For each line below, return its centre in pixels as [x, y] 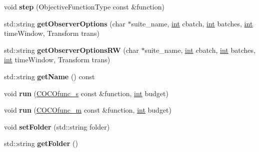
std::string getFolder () [41, 143]
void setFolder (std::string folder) [57, 126]
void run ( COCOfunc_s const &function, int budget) [86, 93]
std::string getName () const [49, 76]
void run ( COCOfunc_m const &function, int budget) [88, 110]
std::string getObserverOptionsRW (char [71, 50]
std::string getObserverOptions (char [65, 23]
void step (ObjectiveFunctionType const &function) [84, 6]
